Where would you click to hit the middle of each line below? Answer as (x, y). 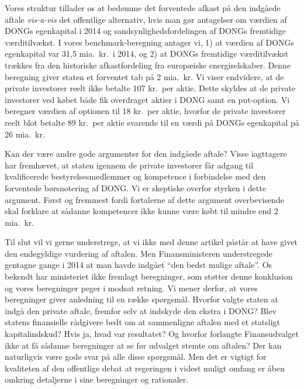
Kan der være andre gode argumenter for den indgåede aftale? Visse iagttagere (146, 154)
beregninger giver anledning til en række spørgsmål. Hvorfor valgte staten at (141, 299)
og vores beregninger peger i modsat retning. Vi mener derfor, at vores (131, 288)
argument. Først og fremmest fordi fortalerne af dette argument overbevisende (144, 199)
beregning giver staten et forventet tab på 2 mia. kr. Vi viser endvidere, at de (144, 76)
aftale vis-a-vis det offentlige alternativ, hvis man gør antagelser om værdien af (146, 19)
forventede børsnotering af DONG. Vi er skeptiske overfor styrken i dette (135, 187)
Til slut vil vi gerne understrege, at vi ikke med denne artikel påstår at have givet (151, 242)
